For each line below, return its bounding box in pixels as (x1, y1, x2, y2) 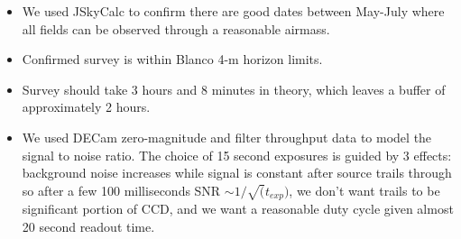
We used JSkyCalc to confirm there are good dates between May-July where (22, 2, 445, 20)
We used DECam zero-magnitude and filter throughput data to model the (22, 127, 432, 146)
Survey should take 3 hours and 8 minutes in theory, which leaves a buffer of (22, 79, 446, 98)
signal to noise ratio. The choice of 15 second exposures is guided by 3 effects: (22, 145, 452, 164)
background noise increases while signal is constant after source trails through (22, 163, 452, 182)
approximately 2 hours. (22, 97, 151, 116)
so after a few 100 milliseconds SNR (22, 180, 221, 199)
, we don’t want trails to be (289, 180, 440, 199)
